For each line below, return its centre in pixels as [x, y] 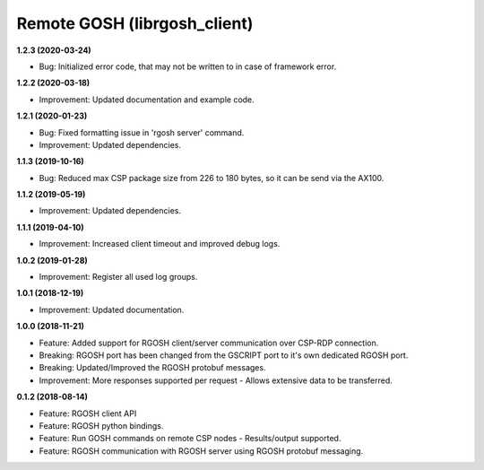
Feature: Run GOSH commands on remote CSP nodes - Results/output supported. [190, 439]
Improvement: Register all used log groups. [118, 277]
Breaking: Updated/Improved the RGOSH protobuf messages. [152, 368]
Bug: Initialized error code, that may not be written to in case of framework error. [188, 66]
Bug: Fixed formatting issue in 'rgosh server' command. [142, 132]
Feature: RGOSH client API [88, 413]
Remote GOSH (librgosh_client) [135, 23]
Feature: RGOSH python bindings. [101, 425]
